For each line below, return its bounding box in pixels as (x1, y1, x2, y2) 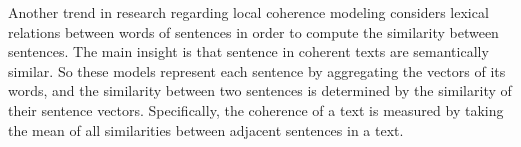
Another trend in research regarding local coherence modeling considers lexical (8, 2, 489, 22)
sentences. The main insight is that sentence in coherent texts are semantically (8, 41, 489, 62)
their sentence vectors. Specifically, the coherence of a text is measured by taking (8, 99, 504, 120)
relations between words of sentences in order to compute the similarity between (8, 21, 499, 42)
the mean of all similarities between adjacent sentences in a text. (8, 119, 404, 140)
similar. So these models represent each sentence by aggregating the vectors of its (8, 60, 506, 81)
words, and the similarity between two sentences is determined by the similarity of (8, 80, 512, 101)
